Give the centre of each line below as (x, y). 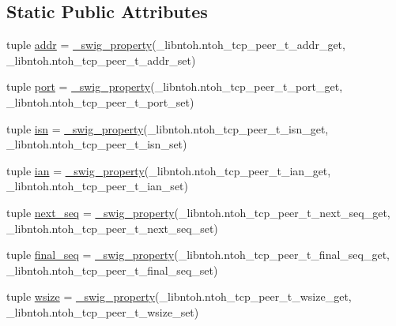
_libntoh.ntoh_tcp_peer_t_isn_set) (97, 144)
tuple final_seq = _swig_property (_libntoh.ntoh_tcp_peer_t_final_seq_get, (198, 255)
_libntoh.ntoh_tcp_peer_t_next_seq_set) (112, 228)
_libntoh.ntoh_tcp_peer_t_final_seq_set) (112, 270)
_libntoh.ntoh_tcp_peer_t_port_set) (100, 101)
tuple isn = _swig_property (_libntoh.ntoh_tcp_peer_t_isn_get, (168, 128)
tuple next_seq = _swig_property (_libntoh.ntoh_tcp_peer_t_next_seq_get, (198, 212)
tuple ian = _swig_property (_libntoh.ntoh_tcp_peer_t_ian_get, (169, 170)
